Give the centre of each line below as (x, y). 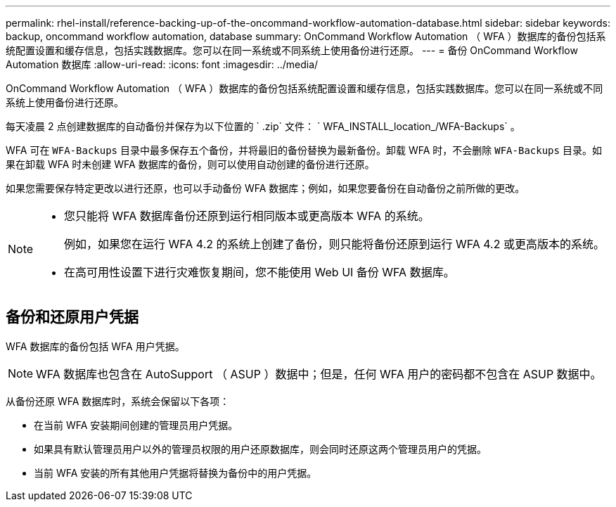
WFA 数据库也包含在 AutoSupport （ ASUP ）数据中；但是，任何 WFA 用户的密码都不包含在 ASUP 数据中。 (319, 374)
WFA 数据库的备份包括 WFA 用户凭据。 (95, 346)
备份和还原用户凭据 (72, 317)
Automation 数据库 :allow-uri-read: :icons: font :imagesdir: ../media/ (162, 64)
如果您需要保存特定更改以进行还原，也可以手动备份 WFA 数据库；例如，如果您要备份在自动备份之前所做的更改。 (265, 188)
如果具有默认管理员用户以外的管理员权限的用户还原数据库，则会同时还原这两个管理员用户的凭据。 (260, 449)
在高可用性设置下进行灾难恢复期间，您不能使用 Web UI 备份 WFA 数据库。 (259, 272)
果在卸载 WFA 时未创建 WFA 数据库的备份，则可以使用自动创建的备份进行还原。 (190, 164)
